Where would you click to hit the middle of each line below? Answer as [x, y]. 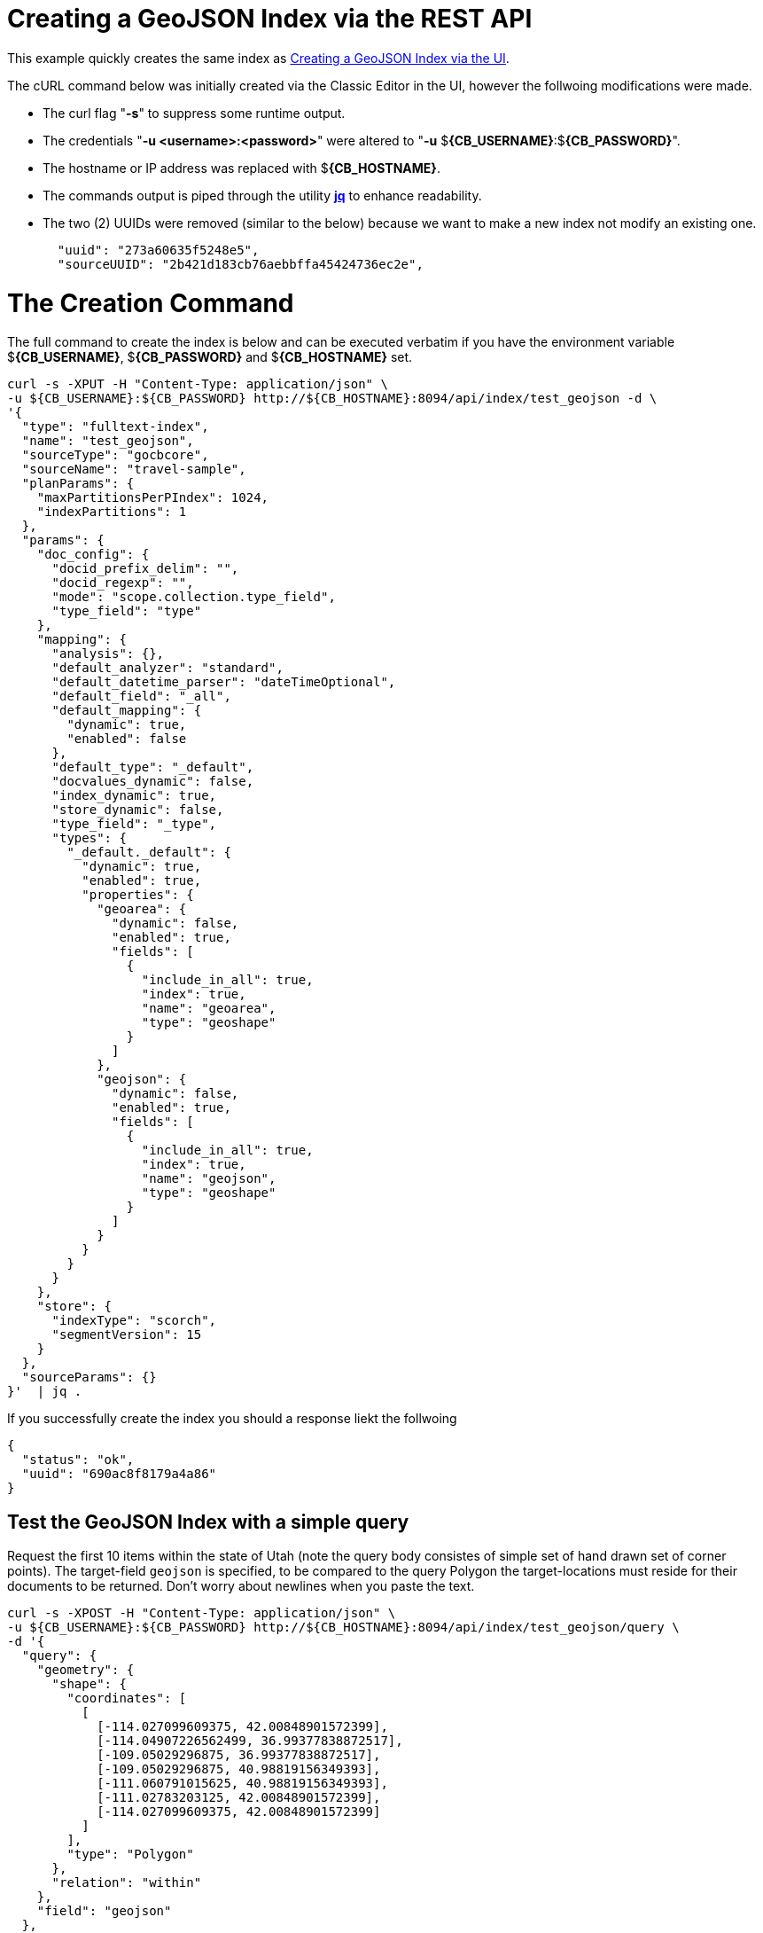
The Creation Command [151, 303]
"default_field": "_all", [141, 697]
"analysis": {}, [108, 654]
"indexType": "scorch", [134, 1321]
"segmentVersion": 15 [127, 1335]
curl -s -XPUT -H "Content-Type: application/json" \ [198, 384]
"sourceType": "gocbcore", [115, 455]
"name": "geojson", [209, 1179]
